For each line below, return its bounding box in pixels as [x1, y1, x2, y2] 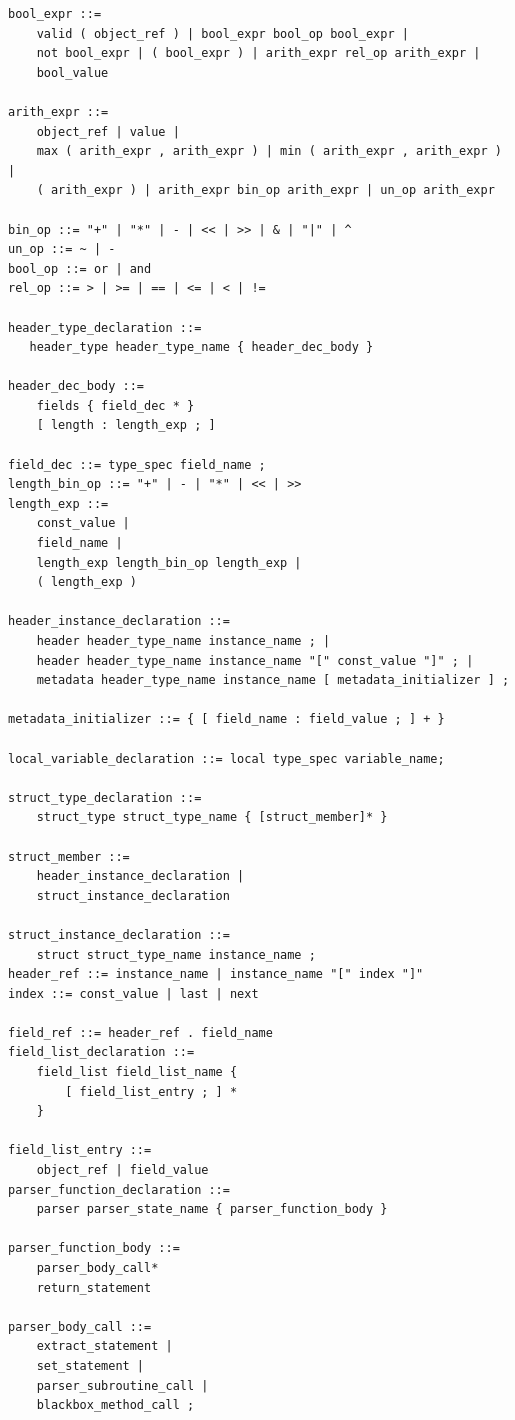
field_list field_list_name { [36, 1065, 238, 1080]
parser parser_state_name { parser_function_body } [36, 1202, 388, 1217]
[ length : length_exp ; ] [36, 418, 216, 433]
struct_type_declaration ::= [8, 790, 202, 805]
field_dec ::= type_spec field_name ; [8, 457, 266, 472]
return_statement [36, 1280, 152, 1295]
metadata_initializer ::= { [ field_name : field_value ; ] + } [8, 712, 445, 727]
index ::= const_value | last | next [8, 986, 259, 1001]
